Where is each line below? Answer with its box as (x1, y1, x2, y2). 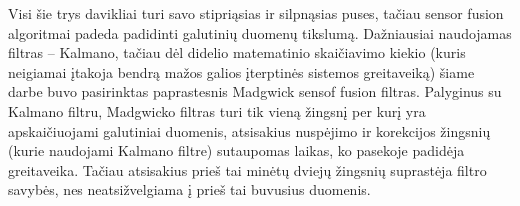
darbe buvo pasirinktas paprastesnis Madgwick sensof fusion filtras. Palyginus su (8, 81, 502, 102)
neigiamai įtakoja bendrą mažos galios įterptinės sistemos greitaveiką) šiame (8, 61, 475, 82)
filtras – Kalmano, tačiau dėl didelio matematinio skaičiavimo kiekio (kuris (8, 42, 466, 63)
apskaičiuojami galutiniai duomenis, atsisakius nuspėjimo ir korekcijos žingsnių (8, 120, 491, 141)
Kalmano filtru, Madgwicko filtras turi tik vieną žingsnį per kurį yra (8, 100, 426, 121)
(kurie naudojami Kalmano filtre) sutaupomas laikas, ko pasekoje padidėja (8, 140, 465, 161)
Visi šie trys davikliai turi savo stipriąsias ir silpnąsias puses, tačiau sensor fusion (8, 3, 504, 23)
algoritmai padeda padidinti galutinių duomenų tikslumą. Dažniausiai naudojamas (8, 22, 512, 43)
